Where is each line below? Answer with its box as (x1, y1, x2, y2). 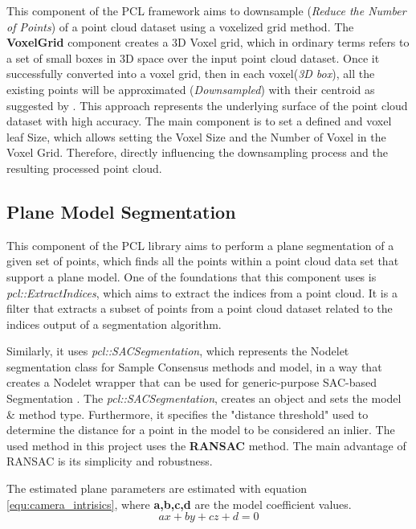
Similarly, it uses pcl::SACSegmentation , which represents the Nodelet (6, 342, 349, 359)
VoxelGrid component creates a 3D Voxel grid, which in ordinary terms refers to (6, 34, 410, 51)
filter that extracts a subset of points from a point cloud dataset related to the (6, 300, 393, 317)
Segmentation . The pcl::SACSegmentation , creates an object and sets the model (6, 390, 402, 407)
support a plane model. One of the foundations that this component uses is (6, 268, 377, 285)
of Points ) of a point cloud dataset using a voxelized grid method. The (6, 18, 354, 35)
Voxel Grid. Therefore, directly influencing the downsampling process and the (6, 144, 389, 161)
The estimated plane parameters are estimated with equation (6, 480, 308, 497)
